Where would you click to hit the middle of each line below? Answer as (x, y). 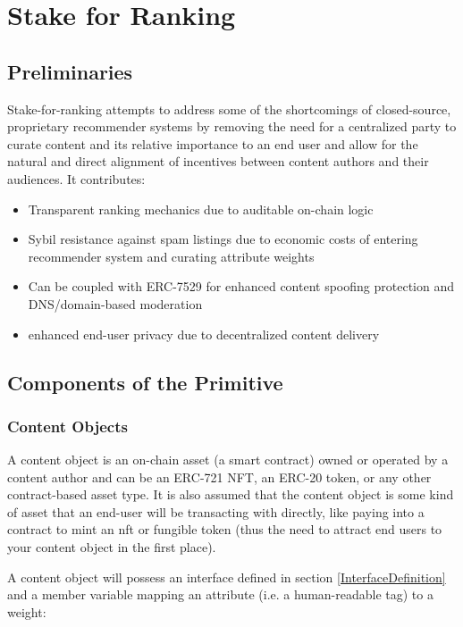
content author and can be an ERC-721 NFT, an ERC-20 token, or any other (219, 477)
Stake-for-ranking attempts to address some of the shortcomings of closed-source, (229, 109)
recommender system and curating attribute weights (171, 256)
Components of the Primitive (145, 382)
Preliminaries (70, 71)
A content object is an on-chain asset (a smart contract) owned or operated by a (228, 460)
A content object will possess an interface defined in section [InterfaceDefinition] (227, 577)
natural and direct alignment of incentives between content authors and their (218, 161)
